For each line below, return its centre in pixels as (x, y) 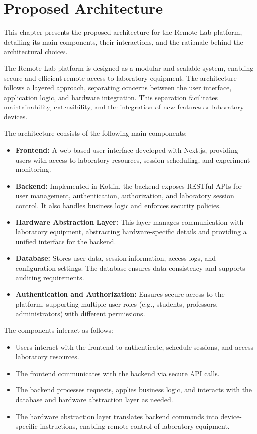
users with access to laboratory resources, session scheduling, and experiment (133, 159)
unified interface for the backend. (66, 241)
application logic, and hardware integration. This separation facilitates (111, 97)
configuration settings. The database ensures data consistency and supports (130, 268)
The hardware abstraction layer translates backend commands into (117, 416)
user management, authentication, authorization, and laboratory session (125, 195)
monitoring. (33, 169)
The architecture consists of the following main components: (96, 133)
